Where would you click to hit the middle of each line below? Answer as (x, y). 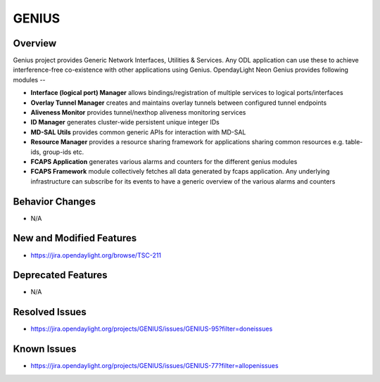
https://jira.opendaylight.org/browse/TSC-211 (96, 255)
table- (354, 142)
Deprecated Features (61, 275)
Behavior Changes (55, 202)
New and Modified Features (75, 238)
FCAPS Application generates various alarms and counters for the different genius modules (164, 161)
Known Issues (45, 349)
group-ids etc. (63, 152)
